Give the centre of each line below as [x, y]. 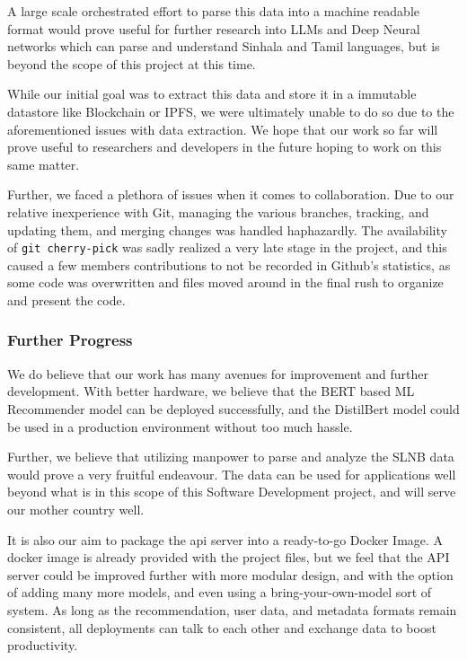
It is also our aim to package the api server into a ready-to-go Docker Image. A [225, 539]
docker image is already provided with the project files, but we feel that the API [229, 557]
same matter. [44, 164]
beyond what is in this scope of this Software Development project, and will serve [232, 492]
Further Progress [70, 340]
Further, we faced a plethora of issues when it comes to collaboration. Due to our [231, 194]
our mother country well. [76, 509]
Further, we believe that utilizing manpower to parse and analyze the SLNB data [231, 457]
